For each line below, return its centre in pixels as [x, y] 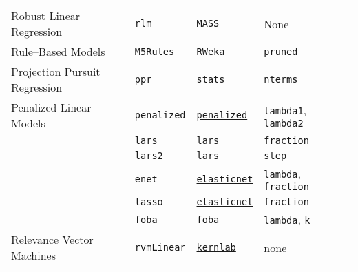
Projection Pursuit [56, 71]
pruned [281, 51]
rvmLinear [160, 247]
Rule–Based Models [58, 51]
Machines [33, 255]
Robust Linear [46, 15]
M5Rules [155, 51]
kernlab [216, 247]
